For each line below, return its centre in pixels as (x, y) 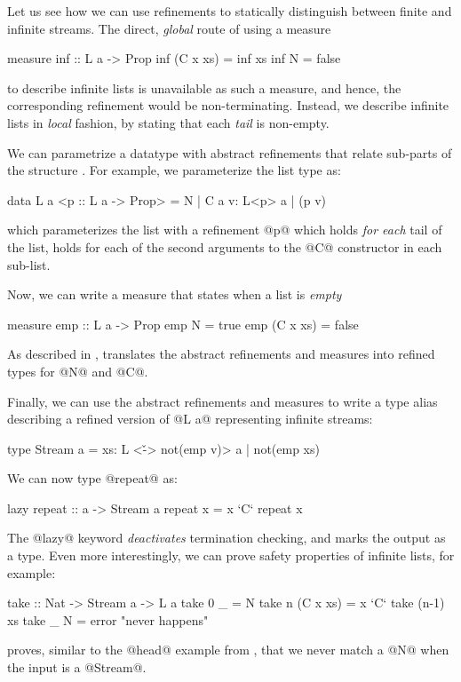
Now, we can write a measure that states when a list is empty (175, 294)
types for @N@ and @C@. (78, 371)
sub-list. (29, 264)
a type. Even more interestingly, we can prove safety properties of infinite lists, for (231, 555)
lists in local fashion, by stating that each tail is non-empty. (168, 122)
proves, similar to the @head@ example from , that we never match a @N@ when (228, 650)
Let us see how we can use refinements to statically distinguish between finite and (230, 11)
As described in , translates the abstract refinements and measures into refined (221, 354)
